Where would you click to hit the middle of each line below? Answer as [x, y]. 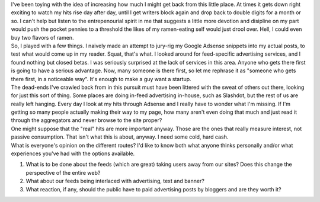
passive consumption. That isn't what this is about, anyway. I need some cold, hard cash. [120, 137]
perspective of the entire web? [63, 172]
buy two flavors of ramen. [42, 37]
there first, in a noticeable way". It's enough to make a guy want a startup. [101, 79]
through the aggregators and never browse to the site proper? [87, 120]
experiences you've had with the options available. [73, 153]
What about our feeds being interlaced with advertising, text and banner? [115, 181]
